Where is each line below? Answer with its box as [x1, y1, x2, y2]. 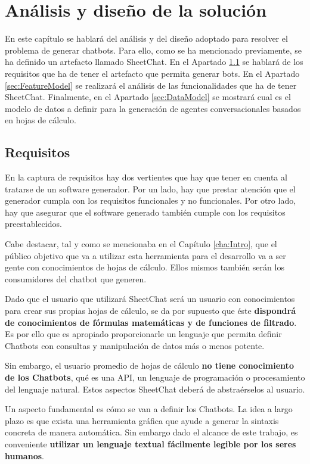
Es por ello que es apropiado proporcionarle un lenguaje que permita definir [5, 328, 282, 340]
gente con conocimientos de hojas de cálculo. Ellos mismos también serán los [5, 261, 284, 273]
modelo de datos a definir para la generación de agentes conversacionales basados [5, 102, 301, 114]
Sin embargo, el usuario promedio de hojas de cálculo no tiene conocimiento [5, 359, 294, 372]
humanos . [5, 449, 44, 462]
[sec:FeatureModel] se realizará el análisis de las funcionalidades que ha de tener [5, 79, 297, 91]
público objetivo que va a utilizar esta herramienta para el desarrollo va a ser [5, 249, 286, 261]
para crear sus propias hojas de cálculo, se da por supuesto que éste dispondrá [5, 304, 296, 317]
